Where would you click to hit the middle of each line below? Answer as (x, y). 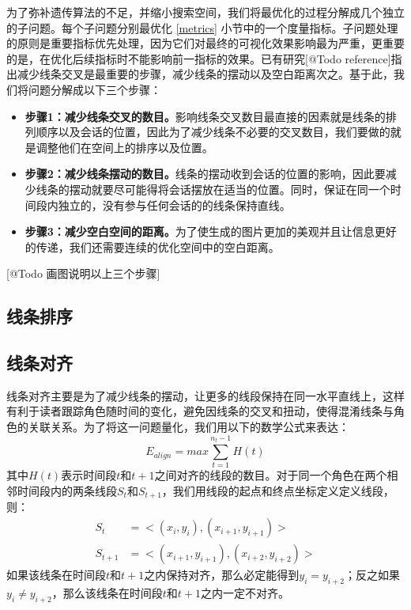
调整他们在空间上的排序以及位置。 (124, 147)
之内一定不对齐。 (245, 592)
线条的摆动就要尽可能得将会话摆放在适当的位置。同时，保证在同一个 (213, 189)
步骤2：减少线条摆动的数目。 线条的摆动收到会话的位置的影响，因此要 (205, 174)
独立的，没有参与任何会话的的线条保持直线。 (174, 205)
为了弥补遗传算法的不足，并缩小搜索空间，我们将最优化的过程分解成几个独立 (205, 12)
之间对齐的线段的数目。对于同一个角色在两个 (271, 475)
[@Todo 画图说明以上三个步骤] (83, 273)
